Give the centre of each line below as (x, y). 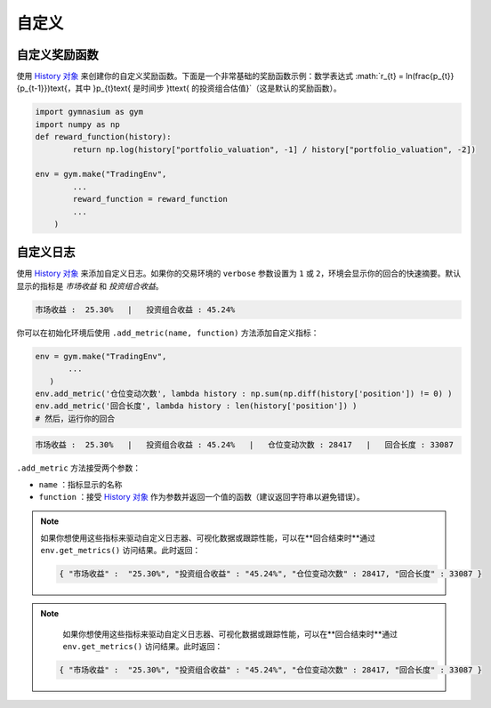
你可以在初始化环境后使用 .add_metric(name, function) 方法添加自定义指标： (168, 333)
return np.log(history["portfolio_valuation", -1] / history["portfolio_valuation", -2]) (274, 149)
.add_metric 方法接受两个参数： (79, 468)
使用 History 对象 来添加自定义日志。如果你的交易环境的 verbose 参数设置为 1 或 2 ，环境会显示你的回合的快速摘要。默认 (239, 274)
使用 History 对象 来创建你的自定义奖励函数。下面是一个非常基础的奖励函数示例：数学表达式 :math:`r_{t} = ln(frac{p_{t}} (235, 76)
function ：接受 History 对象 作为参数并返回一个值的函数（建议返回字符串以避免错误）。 (201, 497)
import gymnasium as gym (89, 112)
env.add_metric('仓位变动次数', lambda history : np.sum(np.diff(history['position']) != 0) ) (244, 393)
